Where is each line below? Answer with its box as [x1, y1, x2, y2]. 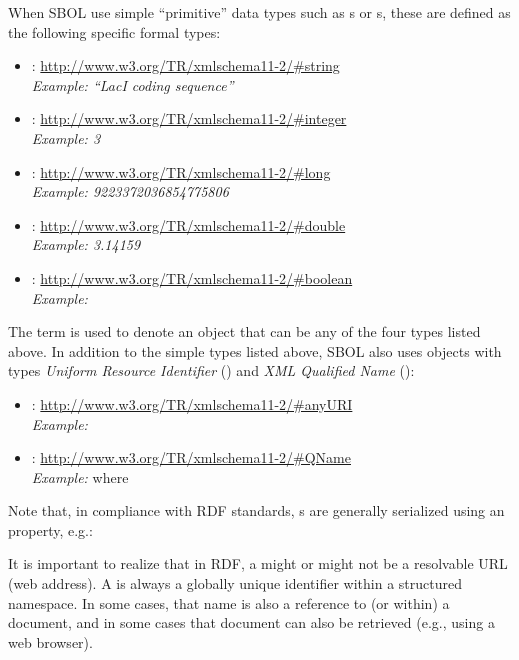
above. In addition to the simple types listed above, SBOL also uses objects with [8, 340, 502, 361]
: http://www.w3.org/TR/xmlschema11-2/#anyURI [31, 393, 353, 414]
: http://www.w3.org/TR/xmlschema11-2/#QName [31, 447, 351, 468]
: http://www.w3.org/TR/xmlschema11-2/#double [31, 214, 346, 235]
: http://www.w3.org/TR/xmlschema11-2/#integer [31, 108, 347, 129]
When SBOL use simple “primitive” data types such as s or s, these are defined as [8, 2, 511, 22]
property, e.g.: [8, 519, 93, 540]
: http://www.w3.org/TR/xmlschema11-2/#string [31, 55, 340, 76]
